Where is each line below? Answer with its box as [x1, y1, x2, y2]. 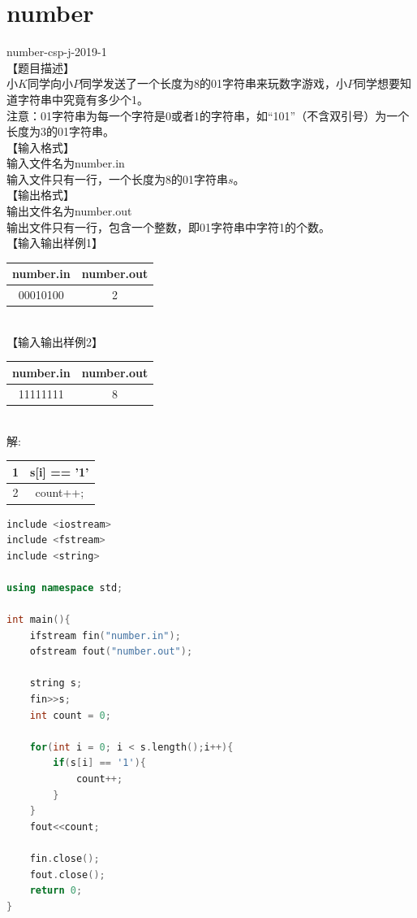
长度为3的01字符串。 [6, 123, 114, 140]
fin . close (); [29, 853, 100, 864]
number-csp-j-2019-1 [6, 43, 107, 60]
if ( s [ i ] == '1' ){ [53, 757, 146, 769]
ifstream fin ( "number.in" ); [29, 629, 181, 642]
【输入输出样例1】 [6, 234, 103, 251]
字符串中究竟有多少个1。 [17, 90, 148, 107]
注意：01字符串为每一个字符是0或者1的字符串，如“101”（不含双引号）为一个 [6, 107, 410, 124]
